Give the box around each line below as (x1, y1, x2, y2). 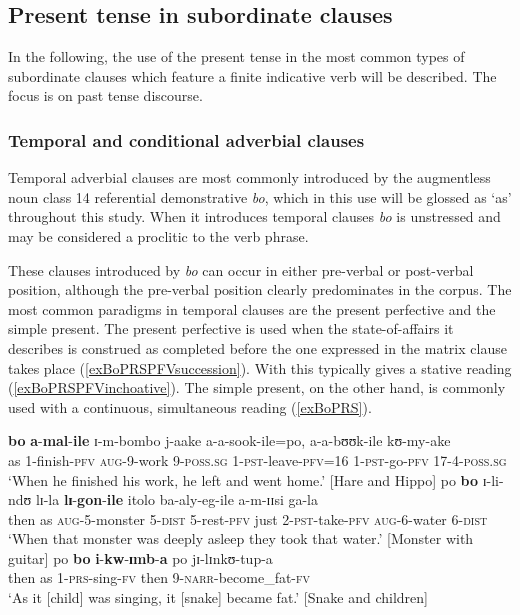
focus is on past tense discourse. (8, 85, 203, 106)
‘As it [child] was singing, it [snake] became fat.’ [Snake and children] (8, 587, 428, 608)
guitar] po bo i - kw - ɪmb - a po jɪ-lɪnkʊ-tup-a (8, 547, 273, 568)
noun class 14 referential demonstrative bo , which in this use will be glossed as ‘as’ (8, 186, 512, 207)
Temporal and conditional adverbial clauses (8, 127, 365, 152)
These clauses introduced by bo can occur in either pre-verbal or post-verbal (8, 259, 474, 280)
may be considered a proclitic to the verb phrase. (8, 225, 309, 246)
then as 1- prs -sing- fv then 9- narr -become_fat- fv (8, 567, 311, 588)
